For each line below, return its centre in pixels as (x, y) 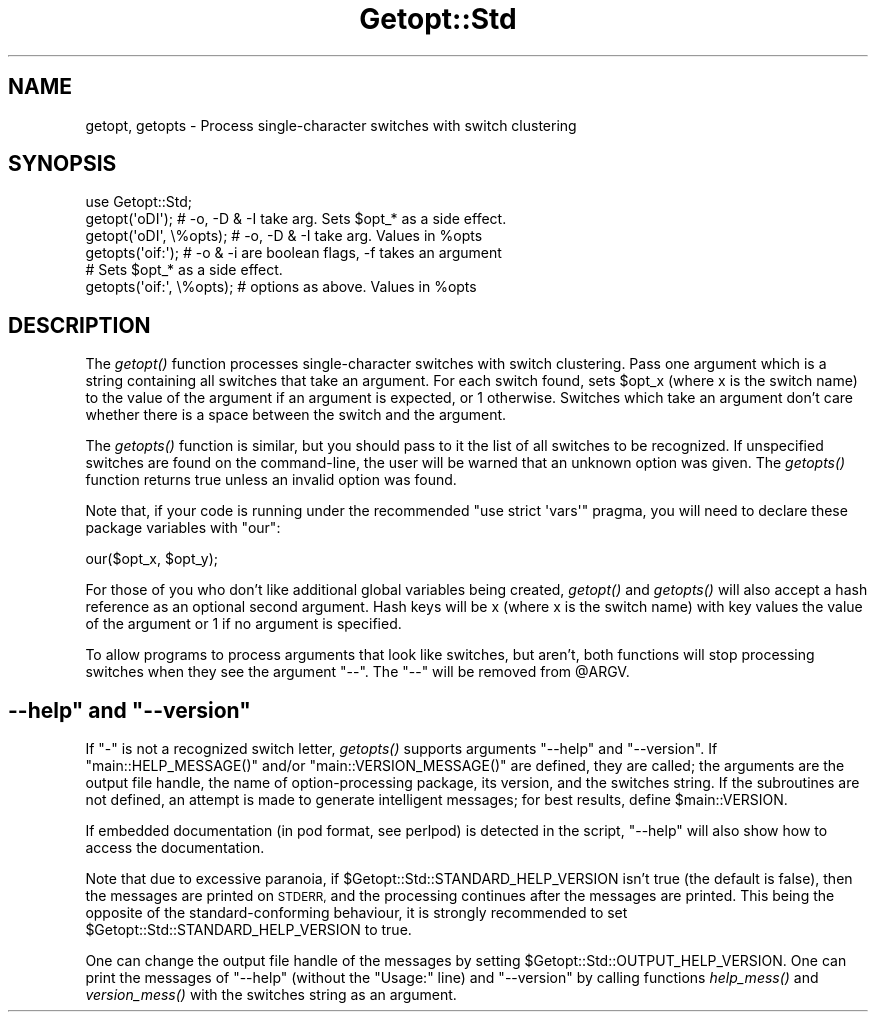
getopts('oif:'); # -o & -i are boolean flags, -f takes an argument (293, 253)
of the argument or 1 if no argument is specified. (243, 624)
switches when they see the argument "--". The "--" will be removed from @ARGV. (357, 672)
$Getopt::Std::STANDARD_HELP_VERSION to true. (248, 930)
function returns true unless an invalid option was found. (271, 480)
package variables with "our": (183, 528)
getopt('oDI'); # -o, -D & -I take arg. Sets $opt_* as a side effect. (296, 219)
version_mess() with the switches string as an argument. (271, 995)
